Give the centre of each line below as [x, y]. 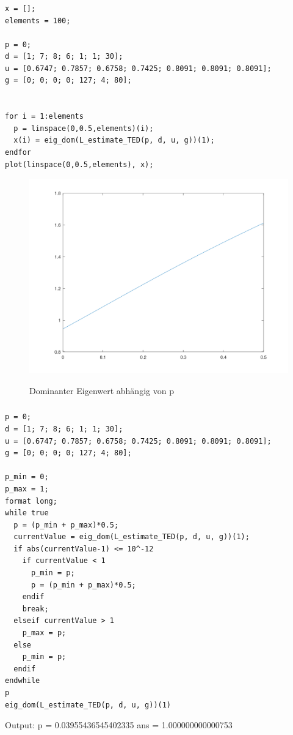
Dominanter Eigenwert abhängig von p [102, 390]
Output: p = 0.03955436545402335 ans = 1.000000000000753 [119, 725]
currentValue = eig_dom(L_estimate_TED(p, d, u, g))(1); [132, 537]
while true [27, 513]
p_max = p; [44, 633]
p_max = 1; [27, 489]
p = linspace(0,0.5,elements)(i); [84, 128]
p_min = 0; [27, 477]
